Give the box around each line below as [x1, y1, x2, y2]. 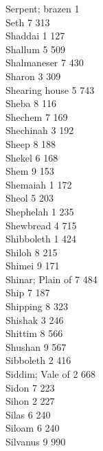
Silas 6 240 [5, 407, 51, 421]
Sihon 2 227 [5, 394, 55, 408]
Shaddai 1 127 [5, 28, 65, 43]
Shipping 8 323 [5, 299, 69, 314]
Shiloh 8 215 [5, 244, 58, 259]
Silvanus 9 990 [5, 434, 66, 448]
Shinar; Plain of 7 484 [5, 271, 98, 286]
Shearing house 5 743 [5, 82, 95, 97]
